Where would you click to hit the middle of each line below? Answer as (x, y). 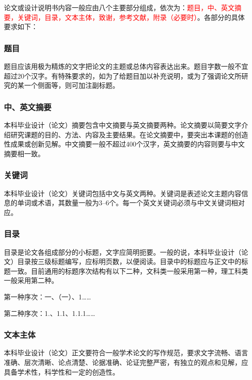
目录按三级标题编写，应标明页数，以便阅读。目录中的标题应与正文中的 (129, 261)
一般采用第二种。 (31, 280)
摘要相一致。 (24, 153)
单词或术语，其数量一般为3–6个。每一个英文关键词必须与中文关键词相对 (131, 203)
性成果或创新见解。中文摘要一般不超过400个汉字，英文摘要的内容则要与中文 (124, 144)
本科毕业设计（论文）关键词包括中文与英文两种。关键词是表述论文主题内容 (123, 193)
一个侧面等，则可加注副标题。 (71, 85)
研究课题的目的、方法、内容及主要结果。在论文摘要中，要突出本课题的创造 (129, 134)
